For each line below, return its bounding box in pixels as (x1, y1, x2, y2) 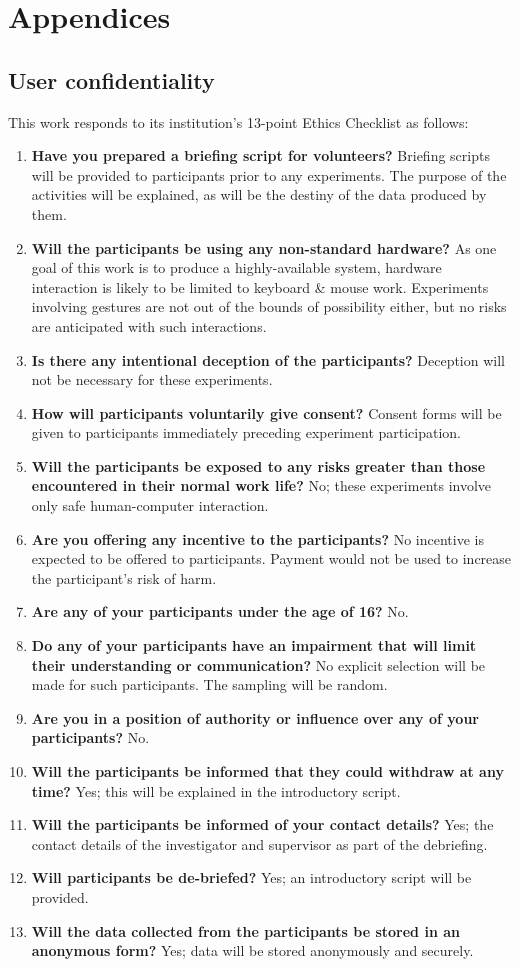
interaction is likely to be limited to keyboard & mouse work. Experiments (31, 276, 489, 297)
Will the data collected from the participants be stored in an (31, 920, 460, 941)
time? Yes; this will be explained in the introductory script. (31, 780, 401, 801)
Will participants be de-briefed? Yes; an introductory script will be (31, 867, 472, 888)
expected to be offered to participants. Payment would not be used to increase (31, 548, 512, 569)
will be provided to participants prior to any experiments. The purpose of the (31, 164, 507, 185)
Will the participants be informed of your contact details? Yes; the (31, 814, 494, 835)
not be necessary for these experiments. (31, 369, 273, 390)
